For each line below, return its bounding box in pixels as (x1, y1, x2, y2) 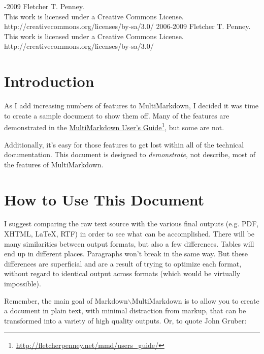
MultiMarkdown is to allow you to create (131, 295, 259, 306)
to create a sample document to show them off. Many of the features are (4, 110, 229, 121)
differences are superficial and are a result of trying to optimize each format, (4, 258, 242, 269)
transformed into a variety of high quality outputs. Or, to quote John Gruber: (4, 315, 247, 326)
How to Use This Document (4, 189, 205, 210)
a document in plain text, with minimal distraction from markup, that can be (4, 305, 246, 316)
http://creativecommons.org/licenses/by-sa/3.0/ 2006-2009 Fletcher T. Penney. (4, 21, 251, 32)
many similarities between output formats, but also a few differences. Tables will (4, 238, 254, 249)
